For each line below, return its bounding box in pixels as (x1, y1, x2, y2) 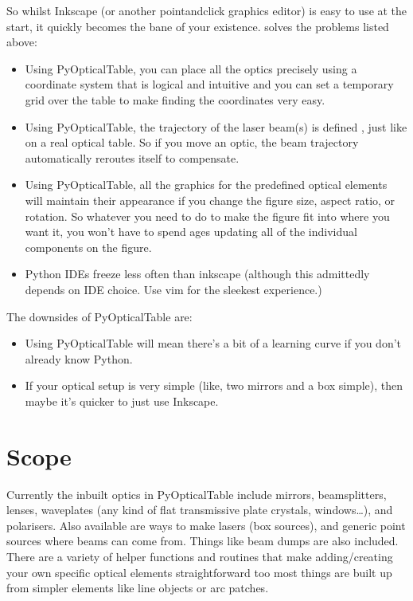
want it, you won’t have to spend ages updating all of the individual (25, 223, 357, 240)
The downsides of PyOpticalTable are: (6, 308, 193, 324)
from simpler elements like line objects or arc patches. (6, 579, 269, 596)
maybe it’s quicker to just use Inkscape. (25, 392, 219, 409)
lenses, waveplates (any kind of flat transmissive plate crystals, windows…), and (6, 501, 393, 518)
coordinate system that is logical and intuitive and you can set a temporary (25, 76, 394, 92)
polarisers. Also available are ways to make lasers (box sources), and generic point (6, 517, 406, 533)
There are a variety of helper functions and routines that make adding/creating (6, 548, 393, 564)
